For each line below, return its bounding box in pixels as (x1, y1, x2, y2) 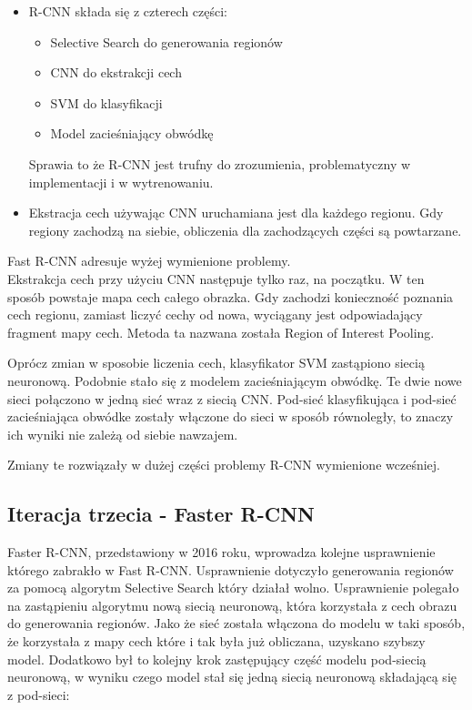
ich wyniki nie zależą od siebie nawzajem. (7, 424, 238, 443)
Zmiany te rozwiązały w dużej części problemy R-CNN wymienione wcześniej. (7, 455, 440, 474)
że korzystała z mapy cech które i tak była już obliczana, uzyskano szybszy (7, 632, 426, 651)
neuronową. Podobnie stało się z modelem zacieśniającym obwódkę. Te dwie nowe (7, 370, 462, 390)
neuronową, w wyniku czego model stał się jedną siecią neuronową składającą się (7, 667, 457, 686)
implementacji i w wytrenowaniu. (28, 172, 214, 191)
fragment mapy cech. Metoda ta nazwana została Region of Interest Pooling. (7, 322, 435, 341)
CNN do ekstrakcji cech (50, 63, 182, 82)
